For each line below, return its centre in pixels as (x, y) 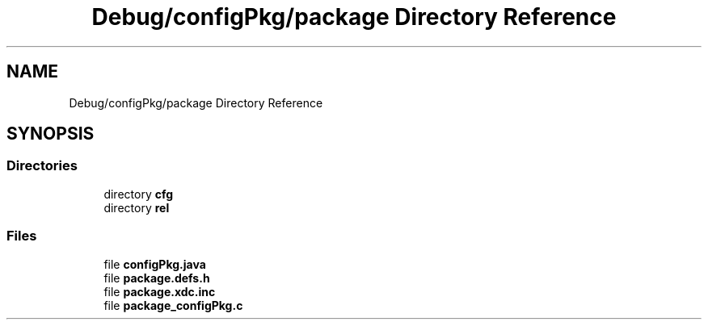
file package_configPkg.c (173, 305)
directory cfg (139, 194)
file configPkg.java (155, 264)
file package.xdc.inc (160, 291)
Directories (42, 166)
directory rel (137, 207)
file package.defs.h (157, 278)
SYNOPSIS (51, 134)
